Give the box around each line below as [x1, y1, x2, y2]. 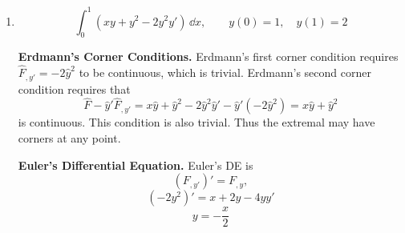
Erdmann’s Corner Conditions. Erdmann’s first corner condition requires [18, 48, 399, 65]
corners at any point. [18, 129, 121, 146]
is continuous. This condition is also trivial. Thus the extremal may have [18, 114, 375, 131]
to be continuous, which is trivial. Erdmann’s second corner [79, 64, 371, 81]
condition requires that [18, 80, 131, 97]
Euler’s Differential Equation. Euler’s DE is [18, 156, 253, 173]
